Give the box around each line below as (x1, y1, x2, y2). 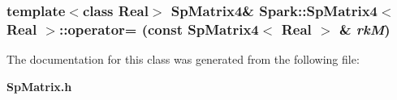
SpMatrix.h (6, 77, 72, 94)
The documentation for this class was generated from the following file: (6, 51, 360, 68)
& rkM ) (339, 19, 391, 39)
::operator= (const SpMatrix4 (58, 19, 259, 39)
